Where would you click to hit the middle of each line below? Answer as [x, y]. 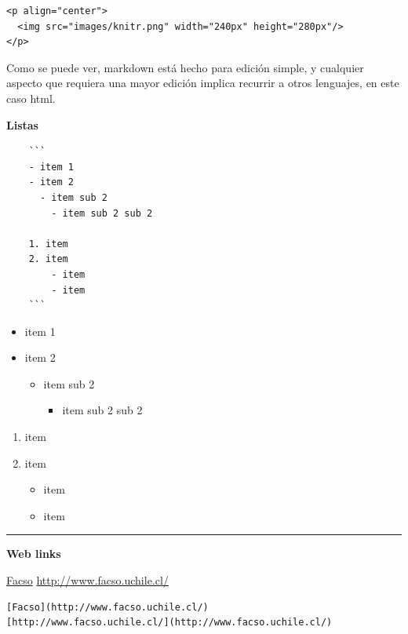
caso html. [31, 98]
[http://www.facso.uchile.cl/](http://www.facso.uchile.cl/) [169, 623]
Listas [22, 124]
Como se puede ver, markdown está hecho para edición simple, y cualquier [185, 67]
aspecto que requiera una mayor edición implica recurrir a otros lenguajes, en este [203, 83]
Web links [34, 554]
